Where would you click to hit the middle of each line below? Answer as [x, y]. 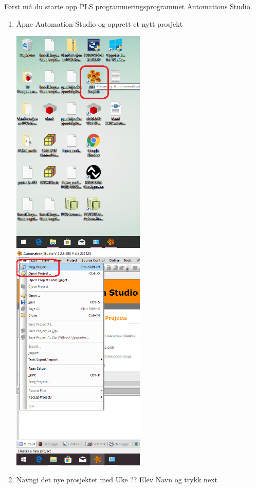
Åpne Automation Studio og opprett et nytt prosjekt [99, 23]
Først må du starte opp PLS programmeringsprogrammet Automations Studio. [128, 6]
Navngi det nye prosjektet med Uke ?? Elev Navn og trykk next [117, 480]
